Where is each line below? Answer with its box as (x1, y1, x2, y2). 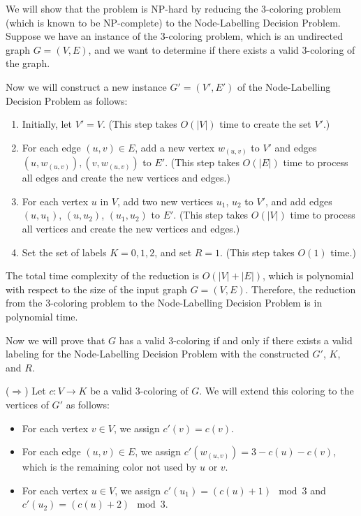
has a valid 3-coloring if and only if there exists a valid (119, 332, 353, 347)
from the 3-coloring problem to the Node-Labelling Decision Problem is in (6, 295, 323, 310)
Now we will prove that (6, 332, 105, 347)
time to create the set (219, 117, 311, 131)
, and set (154, 244, 192, 259)
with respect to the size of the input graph (6, 281, 188, 296)
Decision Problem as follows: (6, 93, 128, 108)
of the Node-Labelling (237, 79, 331, 94)
